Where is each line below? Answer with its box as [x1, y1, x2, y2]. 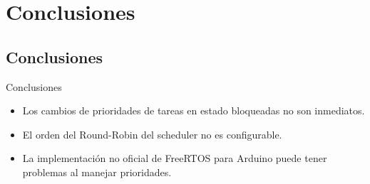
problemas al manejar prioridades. [22, 164, 172, 179]
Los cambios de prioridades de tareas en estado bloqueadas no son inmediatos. [22, 103, 365, 118]
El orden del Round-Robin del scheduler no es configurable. [22, 126, 282, 141]
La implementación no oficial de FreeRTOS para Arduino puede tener [22, 151, 327, 166]
